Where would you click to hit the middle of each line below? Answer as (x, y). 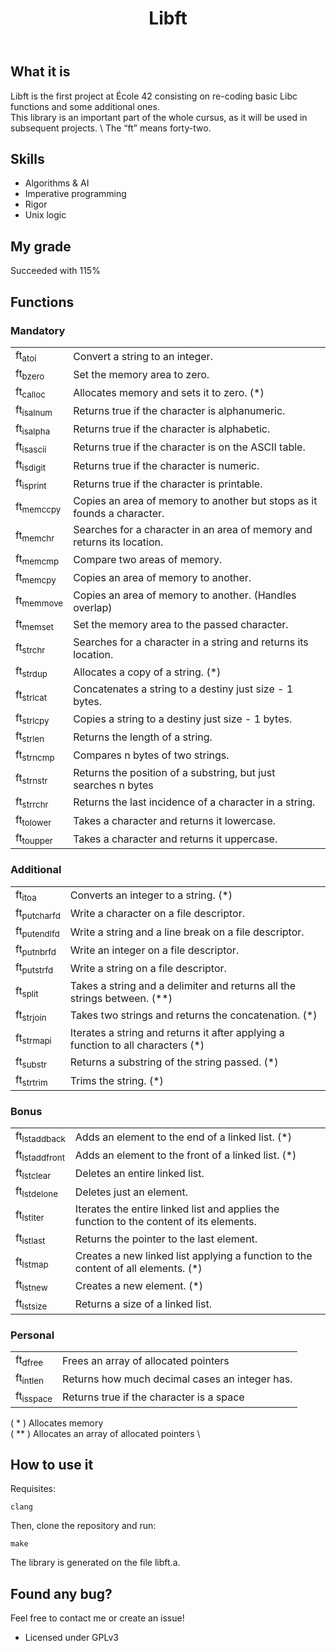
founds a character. (119, 514)
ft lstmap (32, 1262)
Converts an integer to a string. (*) (151, 895)
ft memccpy (38, 507)
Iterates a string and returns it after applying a (177, 1032)
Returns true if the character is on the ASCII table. (189, 447)
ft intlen (29, 1379)
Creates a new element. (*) (139, 1285)
